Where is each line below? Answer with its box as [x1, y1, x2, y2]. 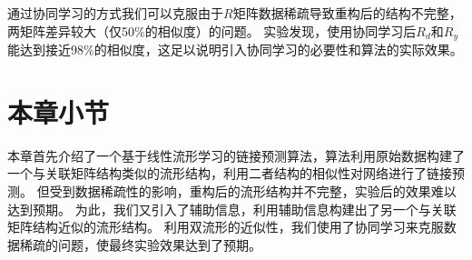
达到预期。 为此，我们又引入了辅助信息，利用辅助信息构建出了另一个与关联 [7, 199, 457, 218]
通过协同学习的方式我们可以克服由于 [7, 4, 223, 22]
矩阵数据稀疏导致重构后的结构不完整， [232, 4, 462, 22]
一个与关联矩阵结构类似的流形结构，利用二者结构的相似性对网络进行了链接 [7, 164, 452, 183]
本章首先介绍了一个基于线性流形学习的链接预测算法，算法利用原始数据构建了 [7, 145, 465, 165]
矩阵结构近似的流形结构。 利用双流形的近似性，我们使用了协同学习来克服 [7, 217, 444, 236]
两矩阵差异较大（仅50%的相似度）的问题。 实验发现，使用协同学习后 [7, 21, 417, 40]
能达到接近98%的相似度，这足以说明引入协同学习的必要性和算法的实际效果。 [7, 40, 463, 59]
